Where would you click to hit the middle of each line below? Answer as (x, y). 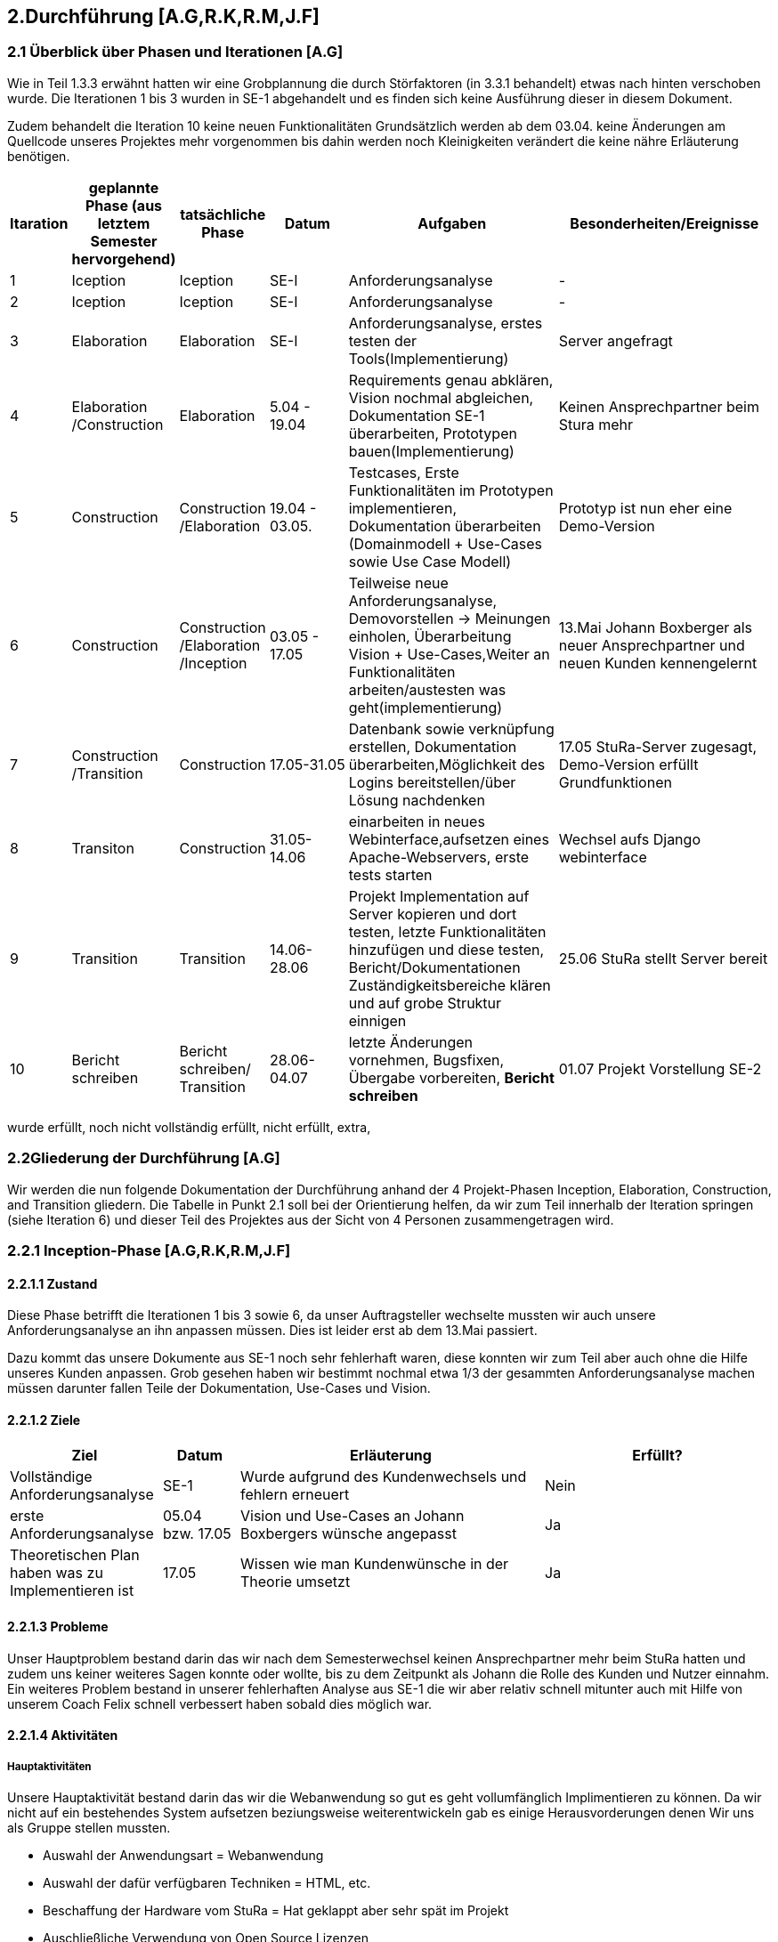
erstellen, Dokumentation (433, 746)
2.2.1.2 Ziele (44, 1420)
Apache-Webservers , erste (439, 857)
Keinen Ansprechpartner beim (659, 406)
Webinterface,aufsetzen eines (449, 839)
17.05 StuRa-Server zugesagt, (658, 746)
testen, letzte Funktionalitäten (447, 931)
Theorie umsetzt (296, 1582)
